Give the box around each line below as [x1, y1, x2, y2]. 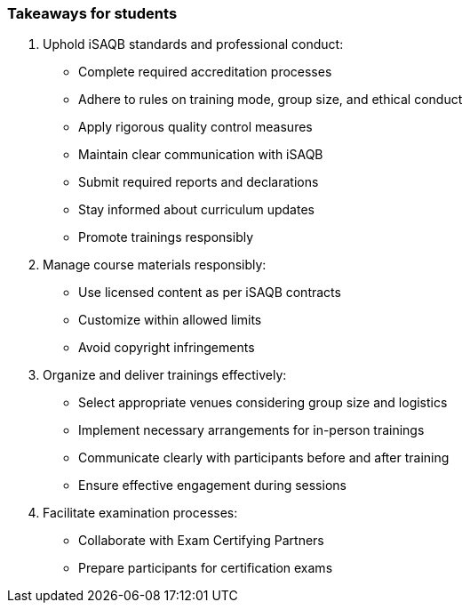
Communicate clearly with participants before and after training [78, 450, 450, 466]
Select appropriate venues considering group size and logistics [78, 395, 448, 411]
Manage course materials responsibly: [43, 257, 267, 273]
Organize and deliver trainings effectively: [43, 367, 287, 383]
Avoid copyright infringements [78, 340, 255, 356]
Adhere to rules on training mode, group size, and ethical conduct [78, 92, 463, 108]
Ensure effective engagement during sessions [78, 478, 347, 494]
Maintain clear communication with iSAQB [78, 147, 323, 163]
